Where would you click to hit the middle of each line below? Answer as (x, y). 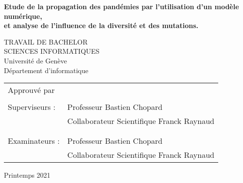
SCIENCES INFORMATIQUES (52, 51)
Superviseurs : (32, 107)
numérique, (23, 16)
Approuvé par (31, 90)
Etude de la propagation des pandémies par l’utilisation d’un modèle (121, 6)
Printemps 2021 (27, 175)
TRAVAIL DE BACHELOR (46, 41)
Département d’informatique (46, 70)
